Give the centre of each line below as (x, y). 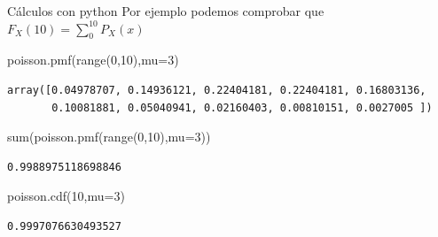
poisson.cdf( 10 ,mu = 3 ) (66, 196)
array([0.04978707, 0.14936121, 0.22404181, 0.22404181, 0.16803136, (217, 90)
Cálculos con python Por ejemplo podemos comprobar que (166, 11)
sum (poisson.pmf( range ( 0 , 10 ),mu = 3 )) (109, 137)
